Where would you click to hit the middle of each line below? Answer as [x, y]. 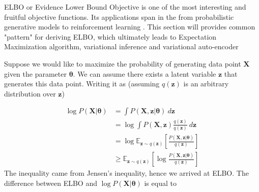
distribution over [30, 93]
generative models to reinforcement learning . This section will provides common [130, 27]
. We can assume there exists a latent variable [145, 73]
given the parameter [35, 73]
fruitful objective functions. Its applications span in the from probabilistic [119, 17]
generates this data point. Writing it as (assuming [82, 84]
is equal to [160, 183]
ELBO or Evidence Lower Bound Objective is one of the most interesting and [125, 7]
